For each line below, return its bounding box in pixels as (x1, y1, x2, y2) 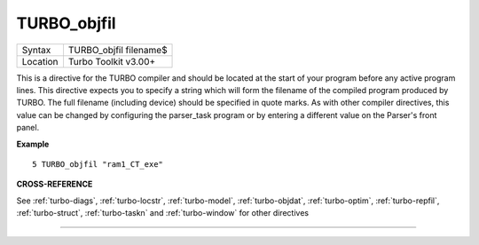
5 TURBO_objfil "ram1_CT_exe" (32, 159, 164, 169)
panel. (16, 122, 40, 133)
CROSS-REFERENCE (16, 178, 93, 190)
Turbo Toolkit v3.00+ (67, 55, 156, 67)
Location (21, 55, 59, 67)
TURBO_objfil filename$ (67, 43, 168, 56)
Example (16, 138, 50, 149)
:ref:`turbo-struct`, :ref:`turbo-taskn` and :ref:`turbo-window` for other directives (16, 208, 310, 218)
